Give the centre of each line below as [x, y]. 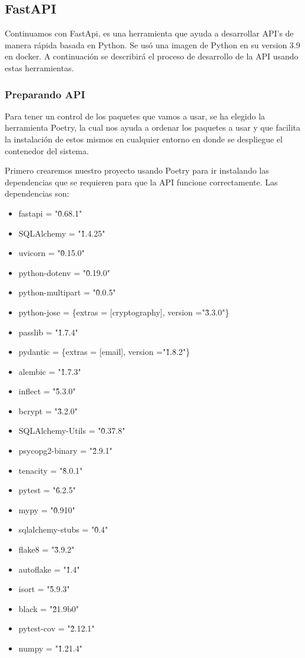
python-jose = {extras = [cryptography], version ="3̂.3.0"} [124, 312]
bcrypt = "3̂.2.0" [48, 411]
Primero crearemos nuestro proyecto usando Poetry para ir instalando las [137, 170]
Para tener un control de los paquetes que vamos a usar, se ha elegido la [135, 116]
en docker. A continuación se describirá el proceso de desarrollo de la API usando [152, 56]
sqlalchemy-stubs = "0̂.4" [63, 529]
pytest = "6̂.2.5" [47, 490]
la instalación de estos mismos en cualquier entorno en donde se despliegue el [144, 139]
